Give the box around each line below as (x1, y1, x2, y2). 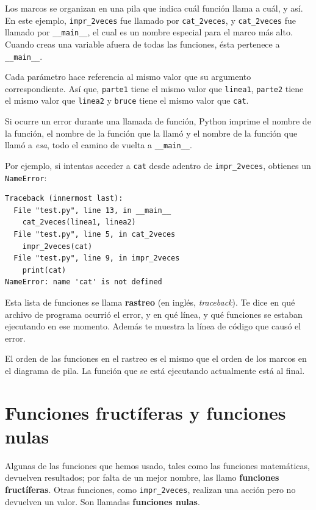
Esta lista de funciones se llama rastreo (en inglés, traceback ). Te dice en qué (5, 295, 295, 308)
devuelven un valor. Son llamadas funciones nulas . (5, 495, 200, 508)
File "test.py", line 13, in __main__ (13, 206, 171, 215)
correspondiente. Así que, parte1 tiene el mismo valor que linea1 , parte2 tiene (5, 82, 304, 95)
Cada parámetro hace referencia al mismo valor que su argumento (5, 70, 251, 83)
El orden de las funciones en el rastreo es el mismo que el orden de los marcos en (5, 352, 307, 365)
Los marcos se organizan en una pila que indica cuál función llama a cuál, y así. (5, 2, 303, 14)
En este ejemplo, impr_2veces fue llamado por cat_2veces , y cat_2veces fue (5, 13, 296, 26)
